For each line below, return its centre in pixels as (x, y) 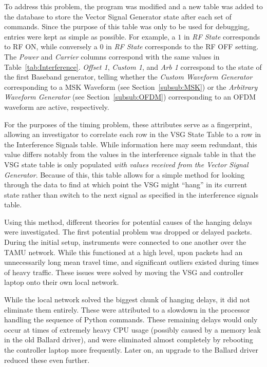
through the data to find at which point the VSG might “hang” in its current (126, 185)
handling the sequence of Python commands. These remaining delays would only (131, 320)
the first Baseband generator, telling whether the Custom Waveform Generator (128, 77)
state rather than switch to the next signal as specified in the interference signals (131, 194)
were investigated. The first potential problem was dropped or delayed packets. (128, 232)
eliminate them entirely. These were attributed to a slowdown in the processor (127, 309)
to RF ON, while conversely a (51, 46)
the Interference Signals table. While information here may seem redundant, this (131, 144)
